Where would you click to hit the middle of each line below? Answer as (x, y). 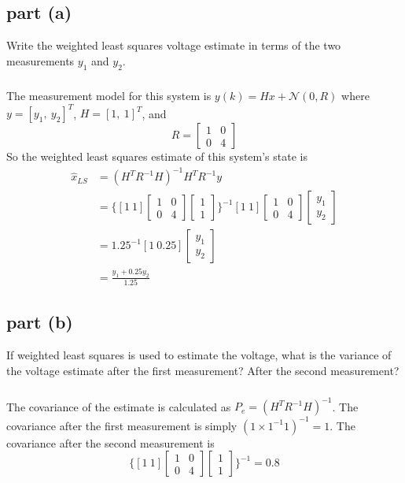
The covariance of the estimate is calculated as (119, 406)
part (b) (40, 322)
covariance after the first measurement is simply (122, 425)
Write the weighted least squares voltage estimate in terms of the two (174, 45)
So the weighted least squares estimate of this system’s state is (157, 156)
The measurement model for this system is (109, 95)
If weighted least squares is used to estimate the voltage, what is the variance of (199, 355)
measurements (40, 60)
